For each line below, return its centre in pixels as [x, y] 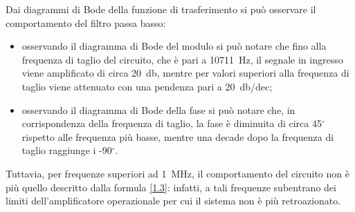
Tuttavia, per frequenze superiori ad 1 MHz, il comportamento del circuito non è [177, 173]
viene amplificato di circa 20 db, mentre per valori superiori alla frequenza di [185, 73]
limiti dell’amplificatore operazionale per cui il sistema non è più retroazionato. [173, 201]
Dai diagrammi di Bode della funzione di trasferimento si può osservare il [161, 9]
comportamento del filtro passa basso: [86, 22]
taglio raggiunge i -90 [67, 150]
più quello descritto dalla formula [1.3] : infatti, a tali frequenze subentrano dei [171, 187]
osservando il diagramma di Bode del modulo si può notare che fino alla [174, 46]
